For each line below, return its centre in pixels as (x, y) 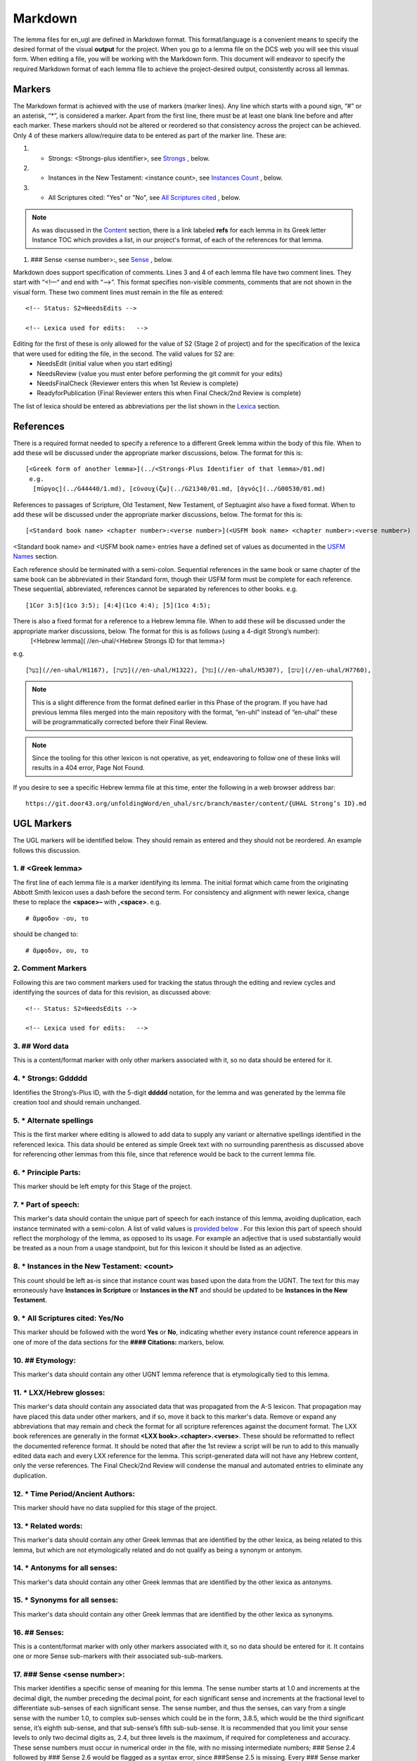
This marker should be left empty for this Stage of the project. (103, 1186)
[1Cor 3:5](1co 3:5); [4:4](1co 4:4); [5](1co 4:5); (118, 605)
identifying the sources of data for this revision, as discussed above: (112, 992)
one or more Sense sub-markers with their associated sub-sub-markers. (118, 1656)
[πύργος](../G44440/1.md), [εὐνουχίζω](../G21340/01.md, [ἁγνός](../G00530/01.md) (179, 489)
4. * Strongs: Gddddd (50, 1078)
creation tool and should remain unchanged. (77, 1102)
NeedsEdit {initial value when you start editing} (105, 363)
